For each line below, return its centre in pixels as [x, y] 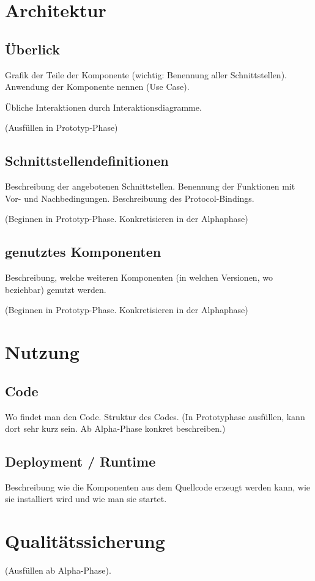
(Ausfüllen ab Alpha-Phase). [58, 570]
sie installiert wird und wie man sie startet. [86, 499]
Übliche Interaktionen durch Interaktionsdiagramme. [103, 107]
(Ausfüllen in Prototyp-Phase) [61, 128]
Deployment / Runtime [80, 461]
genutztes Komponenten [83, 252]
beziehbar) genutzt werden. [56, 289]
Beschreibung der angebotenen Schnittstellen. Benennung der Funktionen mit [150, 186]
